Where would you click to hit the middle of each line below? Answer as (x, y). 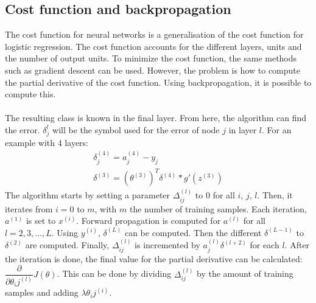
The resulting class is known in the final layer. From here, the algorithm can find (156, 118)
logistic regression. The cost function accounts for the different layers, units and (153, 46)
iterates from (29, 208)
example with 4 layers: (47, 142)
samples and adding (42, 292)
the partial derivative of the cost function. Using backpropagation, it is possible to (158, 82)
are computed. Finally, (67, 245)
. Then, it (275, 195)
